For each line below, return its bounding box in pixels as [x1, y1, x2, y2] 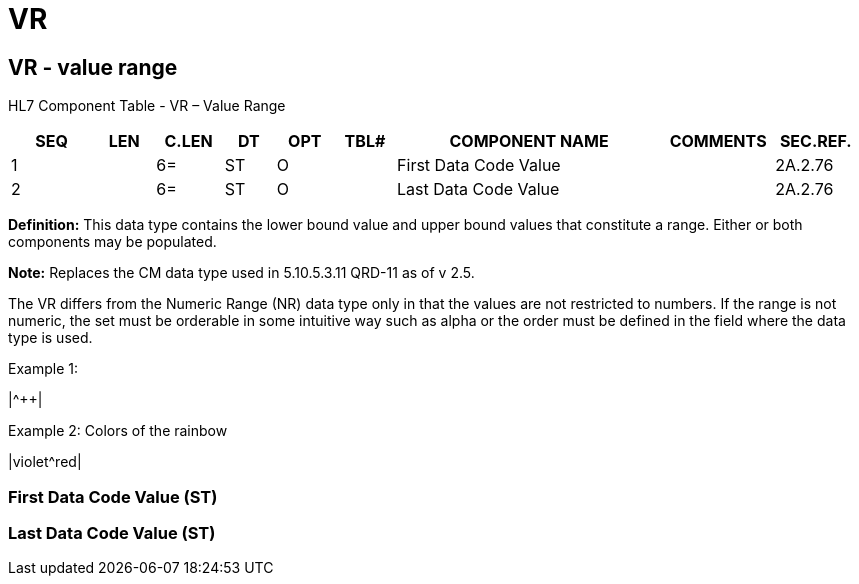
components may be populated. [8, 233, 217, 251]
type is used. [8, 329, 93, 347]
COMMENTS [669, 131, 767, 152]
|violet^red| [8, 453, 82, 471]
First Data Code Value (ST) [8, 486, 218, 507]
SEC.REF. [779, 131, 852, 152]
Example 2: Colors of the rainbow [8, 422, 228, 440]
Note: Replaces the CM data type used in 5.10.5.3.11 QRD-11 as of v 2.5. [8, 264, 475, 282]
